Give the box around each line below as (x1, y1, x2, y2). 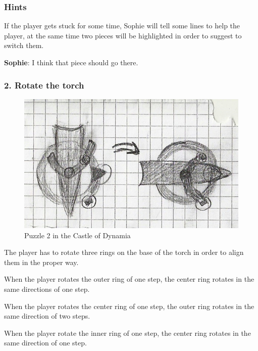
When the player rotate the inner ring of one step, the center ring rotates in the (4, 327, 251, 338)
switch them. (4, 40, 44, 51)
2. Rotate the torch (4, 78, 84, 91)
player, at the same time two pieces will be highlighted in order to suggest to (4, 30, 242, 40)
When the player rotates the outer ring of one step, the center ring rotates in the (4, 274, 254, 284)
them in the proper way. (4, 256, 79, 267)
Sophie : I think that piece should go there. (4, 57, 138, 67)
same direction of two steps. (4, 311, 90, 321)
